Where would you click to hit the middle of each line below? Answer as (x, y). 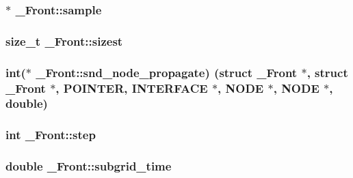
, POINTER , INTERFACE (132, 88)
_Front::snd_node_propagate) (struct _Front (167, 72)
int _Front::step (51, 135)
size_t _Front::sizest (64, 41)
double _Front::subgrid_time (89, 166)
